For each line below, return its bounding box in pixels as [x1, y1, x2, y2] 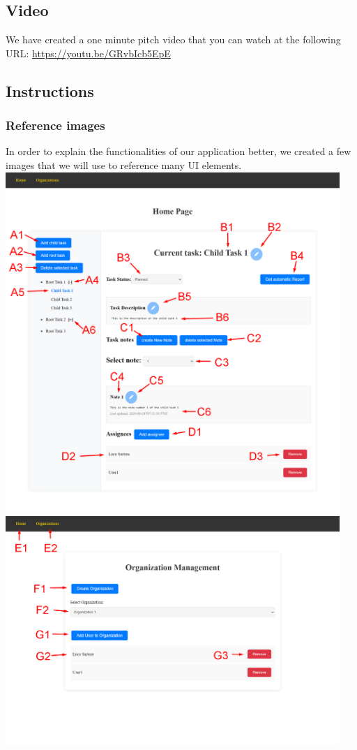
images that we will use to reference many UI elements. [6, 157, 242, 172]
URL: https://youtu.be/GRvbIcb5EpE [6, 45, 171, 60]
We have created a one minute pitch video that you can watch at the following [6, 32, 341, 47]
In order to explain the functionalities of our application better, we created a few [6, 144, 351, 159]
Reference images [6, 117, 105, 134]
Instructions [6, 80, 94, 101]
